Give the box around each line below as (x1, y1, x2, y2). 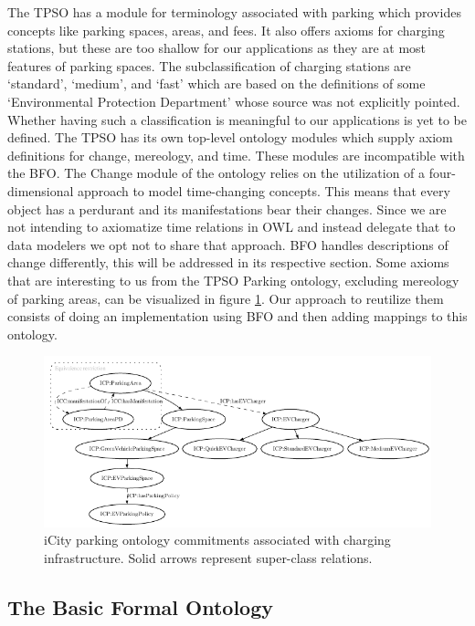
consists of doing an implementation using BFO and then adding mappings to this (7, 307, 468, 326)
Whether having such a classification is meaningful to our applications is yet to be (7, 110, 467, 129)
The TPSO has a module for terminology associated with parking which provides (7, 3, 461, 21)
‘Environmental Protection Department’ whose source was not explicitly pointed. (7, 91, 460, 110)
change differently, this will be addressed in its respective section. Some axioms (7, 253, 449, 272)
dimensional (7, 181, 74, 200)
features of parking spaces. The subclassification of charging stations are (7, 56, 411, 75)
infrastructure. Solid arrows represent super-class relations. (44, 548, 373, 567)
